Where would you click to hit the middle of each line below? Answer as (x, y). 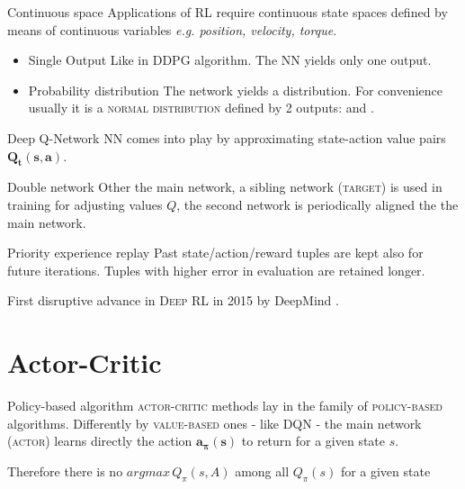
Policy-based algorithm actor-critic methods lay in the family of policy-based (225, 406)
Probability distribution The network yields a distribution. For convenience (235, 90)
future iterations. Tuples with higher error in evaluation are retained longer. (216, 270)
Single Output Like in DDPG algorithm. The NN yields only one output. (230, 60)
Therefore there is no (65, 471)
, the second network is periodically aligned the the (317, 204)
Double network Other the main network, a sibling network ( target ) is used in (225, 187)
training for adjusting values (85, 204)
